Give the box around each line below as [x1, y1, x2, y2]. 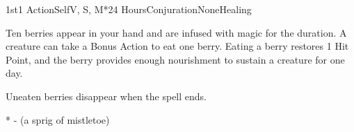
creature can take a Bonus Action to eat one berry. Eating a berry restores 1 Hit [6, 39, 349, 53]
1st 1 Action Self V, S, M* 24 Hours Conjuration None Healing [6, 2, 252, 16]
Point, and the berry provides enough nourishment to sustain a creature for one [6, 52, 345, 66]
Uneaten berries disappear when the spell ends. [6, 88, 207, 103]
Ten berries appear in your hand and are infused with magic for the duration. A [6, 25, 347, 39]
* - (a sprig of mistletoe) [6, 112, 110, 126]
